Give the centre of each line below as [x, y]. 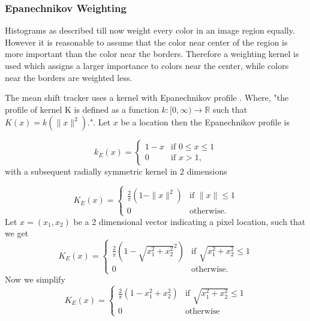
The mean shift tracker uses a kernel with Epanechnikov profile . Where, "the [147, 97]
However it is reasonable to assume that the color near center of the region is [146, 42]
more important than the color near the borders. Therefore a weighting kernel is [152, 54]
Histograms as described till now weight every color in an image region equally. [150, 30]
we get [17, 233]
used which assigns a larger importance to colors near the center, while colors [147, 65]
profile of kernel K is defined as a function [82, 109]
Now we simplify [35, 279]
